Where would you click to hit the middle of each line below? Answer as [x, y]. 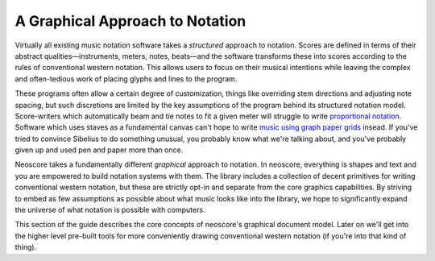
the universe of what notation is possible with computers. [110, 210]
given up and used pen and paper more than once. [99, 150]
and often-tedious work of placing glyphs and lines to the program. [126, 79]
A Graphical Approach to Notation [130, 21]
